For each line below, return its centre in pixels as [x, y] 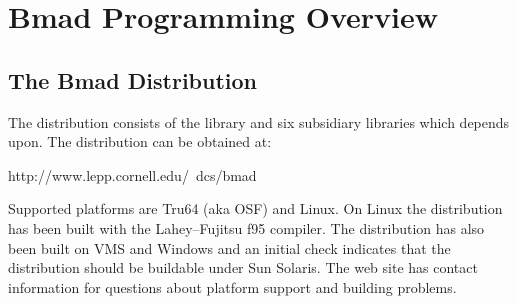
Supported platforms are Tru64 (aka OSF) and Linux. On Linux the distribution [255, 208]
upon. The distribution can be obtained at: [140, 141]
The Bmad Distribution [133, 79]
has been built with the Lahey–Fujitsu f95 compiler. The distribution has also [246, 227]
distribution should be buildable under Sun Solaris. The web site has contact [243, 267]
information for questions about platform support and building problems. [232, 286]
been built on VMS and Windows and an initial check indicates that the [229, 247]
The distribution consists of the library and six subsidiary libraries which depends [259, 121]
